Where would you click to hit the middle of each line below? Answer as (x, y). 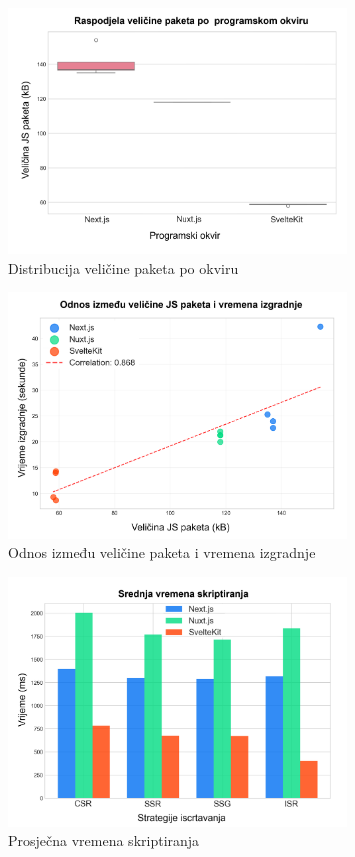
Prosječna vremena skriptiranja (104, 840)
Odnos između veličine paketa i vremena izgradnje (162, 552)
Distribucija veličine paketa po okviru (123, 267)
